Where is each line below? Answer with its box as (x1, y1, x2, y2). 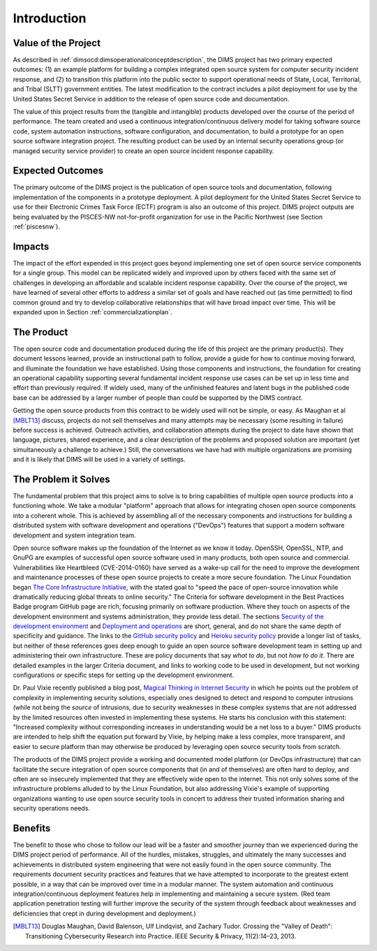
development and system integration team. (13, 531, 136, 539)
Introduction (13, 10, 87, 26)
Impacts (13, 240, 50, 252)
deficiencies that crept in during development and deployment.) (13, 909, 197, 917)
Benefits (13, 822, 51, 834)
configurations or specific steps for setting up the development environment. (13, 671, 235, 679)
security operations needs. (13, 804, 91, 813)
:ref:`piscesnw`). (13, 222, 61, 231)
